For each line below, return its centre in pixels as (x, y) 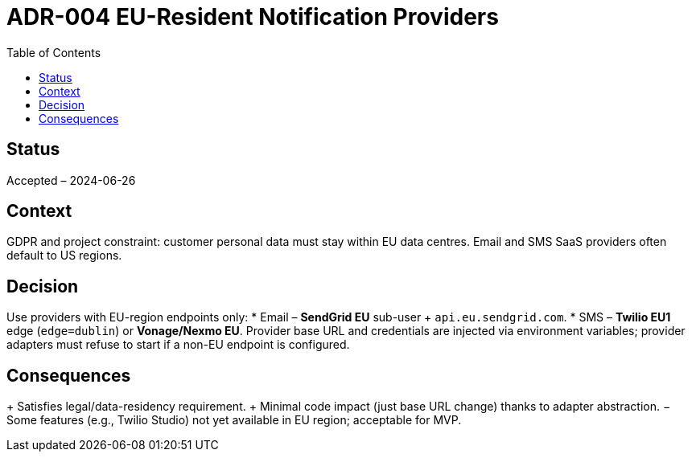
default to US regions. (64, 256)
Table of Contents (54, 52)
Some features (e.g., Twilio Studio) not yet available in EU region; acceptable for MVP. (234, 420)
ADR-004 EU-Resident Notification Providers (253, 17)
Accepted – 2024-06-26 (71, 180)
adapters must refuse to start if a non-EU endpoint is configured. (178, 345)
